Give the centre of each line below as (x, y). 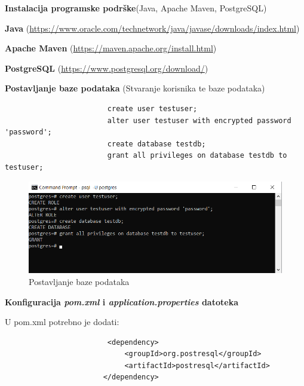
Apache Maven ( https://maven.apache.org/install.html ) (111, 48)
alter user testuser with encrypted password (199, 120)
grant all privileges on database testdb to (197, 156)
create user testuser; (152, 108)
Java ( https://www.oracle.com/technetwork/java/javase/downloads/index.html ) (152, 28)
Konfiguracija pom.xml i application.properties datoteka (122, 301)
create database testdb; (156, 144)
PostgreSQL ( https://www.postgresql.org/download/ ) (107, 68)
